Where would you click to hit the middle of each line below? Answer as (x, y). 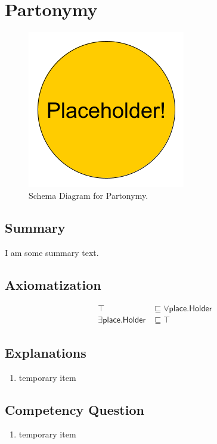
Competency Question (75, 409)
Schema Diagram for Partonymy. (89, 195)
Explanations (46, 352)
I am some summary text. (52, 252)
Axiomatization (53, 284)
